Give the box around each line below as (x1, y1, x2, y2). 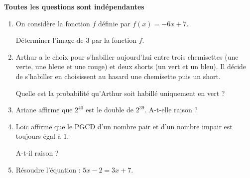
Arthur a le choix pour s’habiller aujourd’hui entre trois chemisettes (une (15, 51, 239, 62)
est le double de (86, 104, 134, 115)
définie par (98, 18, 130, 28)
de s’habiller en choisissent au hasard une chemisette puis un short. (15, 71, 221, 81)
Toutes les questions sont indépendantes (4, 1, 144, 11)
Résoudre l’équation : (15, 164, 81, 175)
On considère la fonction (15, 18, 90, 28)
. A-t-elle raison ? (144, 104, 198, 115)
